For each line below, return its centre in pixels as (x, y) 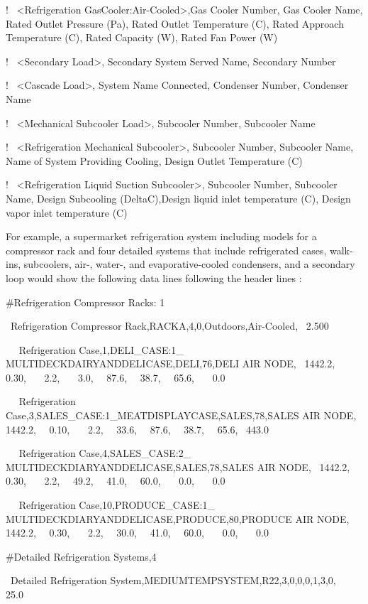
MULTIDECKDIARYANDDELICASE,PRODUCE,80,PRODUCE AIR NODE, (178, 518)
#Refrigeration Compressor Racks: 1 (85, 302)
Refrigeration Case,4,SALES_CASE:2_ (105, 453)
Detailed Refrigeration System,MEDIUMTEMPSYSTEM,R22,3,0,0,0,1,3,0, (173, 580)
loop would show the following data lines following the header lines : (154, 277)
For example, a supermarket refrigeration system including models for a (161, 236)
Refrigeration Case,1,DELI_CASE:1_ (101, 349)
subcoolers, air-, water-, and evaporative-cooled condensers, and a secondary (189, 264)
